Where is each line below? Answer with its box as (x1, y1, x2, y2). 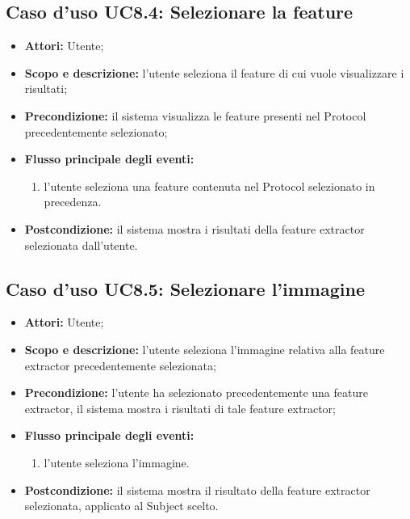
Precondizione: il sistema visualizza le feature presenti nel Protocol (24, 107, 366, 124)
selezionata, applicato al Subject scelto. (24, 497, 219, 514)
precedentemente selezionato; (24, 123, 168, 140)
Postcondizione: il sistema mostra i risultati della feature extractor (24, 220, 365, 237)
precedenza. (44, 193, 102, 210)
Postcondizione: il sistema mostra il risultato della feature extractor (24, 481, 370, 498)
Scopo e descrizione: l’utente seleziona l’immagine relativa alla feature (24, 340, 385, 357)
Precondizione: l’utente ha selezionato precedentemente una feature (24, 384, 368, 401)
